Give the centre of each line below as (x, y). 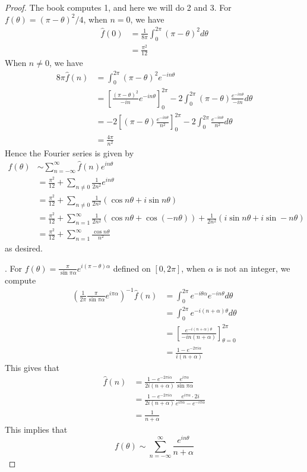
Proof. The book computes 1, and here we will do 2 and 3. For (118, 7)
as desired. (24, 248)
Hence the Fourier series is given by (69, 152)
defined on (132, 268)
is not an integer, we (253, 268)
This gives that (32, 367)
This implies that (36, 429)
